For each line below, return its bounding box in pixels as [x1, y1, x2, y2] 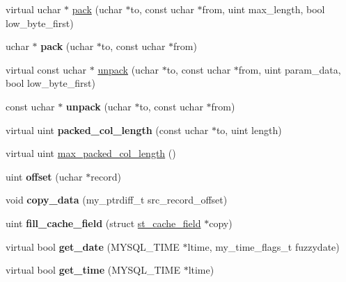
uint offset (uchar [6, 169, 83, 183]
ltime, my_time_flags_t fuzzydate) [187, 239, 340, 254]
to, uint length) [216, 122, 282, 137]
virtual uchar [6, 2, 61, 16]
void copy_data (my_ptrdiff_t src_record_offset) [6, 192, 228, 207]
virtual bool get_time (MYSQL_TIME [6, 263, 180, 277]
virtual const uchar [6, 62, 87, 76]
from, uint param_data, [238, 62, 341, 76]
